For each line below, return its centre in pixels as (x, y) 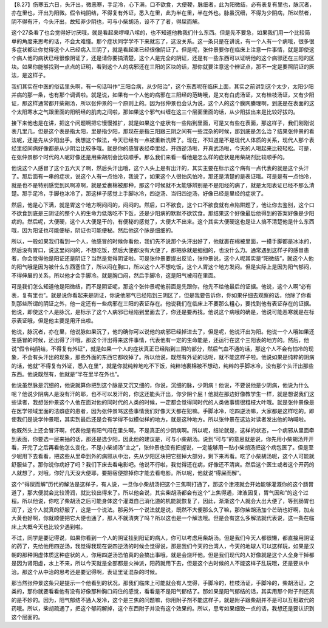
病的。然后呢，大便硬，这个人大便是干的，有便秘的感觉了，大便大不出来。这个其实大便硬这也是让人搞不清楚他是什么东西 (163, 222)
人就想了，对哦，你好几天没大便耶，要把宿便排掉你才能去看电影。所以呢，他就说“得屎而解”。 (128, 473)
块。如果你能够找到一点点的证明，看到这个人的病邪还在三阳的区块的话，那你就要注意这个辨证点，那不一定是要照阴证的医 (163, 66)
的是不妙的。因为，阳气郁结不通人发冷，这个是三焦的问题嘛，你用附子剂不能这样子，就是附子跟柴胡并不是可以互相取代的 (163, 600)
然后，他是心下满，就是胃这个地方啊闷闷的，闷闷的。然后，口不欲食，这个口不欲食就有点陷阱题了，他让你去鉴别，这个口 (163, 205)
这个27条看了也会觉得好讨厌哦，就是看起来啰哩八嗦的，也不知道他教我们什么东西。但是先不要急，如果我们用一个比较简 (161, 33)
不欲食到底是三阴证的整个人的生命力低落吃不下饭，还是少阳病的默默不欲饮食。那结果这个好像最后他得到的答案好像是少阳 (163, 213)
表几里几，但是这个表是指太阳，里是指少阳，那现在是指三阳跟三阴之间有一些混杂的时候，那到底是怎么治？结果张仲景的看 (163, 131)
